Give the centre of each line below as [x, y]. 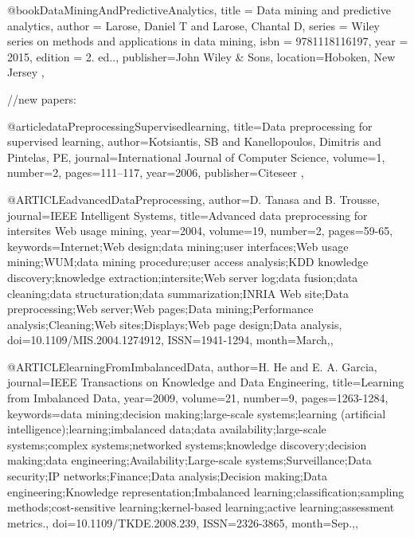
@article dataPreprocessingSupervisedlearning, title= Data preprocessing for [190, 125]
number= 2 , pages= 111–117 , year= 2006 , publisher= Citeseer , [156, 172]
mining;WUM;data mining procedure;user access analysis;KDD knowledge [188, 262]
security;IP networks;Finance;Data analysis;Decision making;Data [168, 476]
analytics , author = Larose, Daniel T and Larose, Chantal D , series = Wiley [194, 25]
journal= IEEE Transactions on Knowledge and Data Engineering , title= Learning [206, 382]
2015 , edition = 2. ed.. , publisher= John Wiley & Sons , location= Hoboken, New [201, 56]
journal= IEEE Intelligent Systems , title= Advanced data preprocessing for [187, 215]
